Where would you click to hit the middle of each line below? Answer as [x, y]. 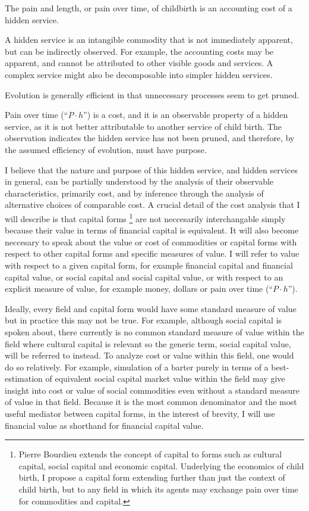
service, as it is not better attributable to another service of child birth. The [144, 126]
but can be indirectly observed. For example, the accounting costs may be [139, 51]
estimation [24, 378]
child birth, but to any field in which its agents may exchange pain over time [158, 489]
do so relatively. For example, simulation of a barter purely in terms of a [137, 367]
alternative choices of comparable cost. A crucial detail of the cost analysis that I [152, 205]
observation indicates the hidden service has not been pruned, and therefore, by [150, 138]
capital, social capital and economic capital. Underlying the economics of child [161, 465]
